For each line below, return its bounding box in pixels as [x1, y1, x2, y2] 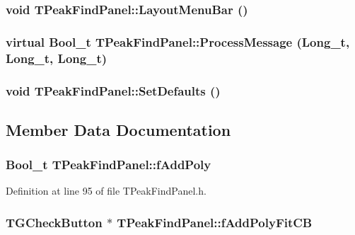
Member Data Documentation [6, 118, 231, 140]
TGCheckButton [6, 213, 103, 231]
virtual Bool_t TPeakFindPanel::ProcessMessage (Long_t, [6, 33, 350, 50]
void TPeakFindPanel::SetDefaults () [6, 81, 221, 99]
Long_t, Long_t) [6, 49, 107, 67]
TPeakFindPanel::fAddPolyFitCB [117, 213, 313, 231]
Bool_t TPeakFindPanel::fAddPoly [6, 156, 211, 173]
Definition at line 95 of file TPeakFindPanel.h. [6, 183, 206, 198]
